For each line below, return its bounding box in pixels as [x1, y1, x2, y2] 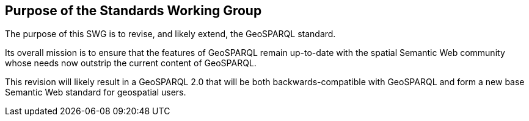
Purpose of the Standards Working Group [5, 3, 262, 18]
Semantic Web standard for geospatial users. [5, 87, 186, 98]
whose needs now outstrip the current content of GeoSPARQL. [5, 58, 257, 69]
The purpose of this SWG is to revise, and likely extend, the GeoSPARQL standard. [5, 29, 336, 40]
